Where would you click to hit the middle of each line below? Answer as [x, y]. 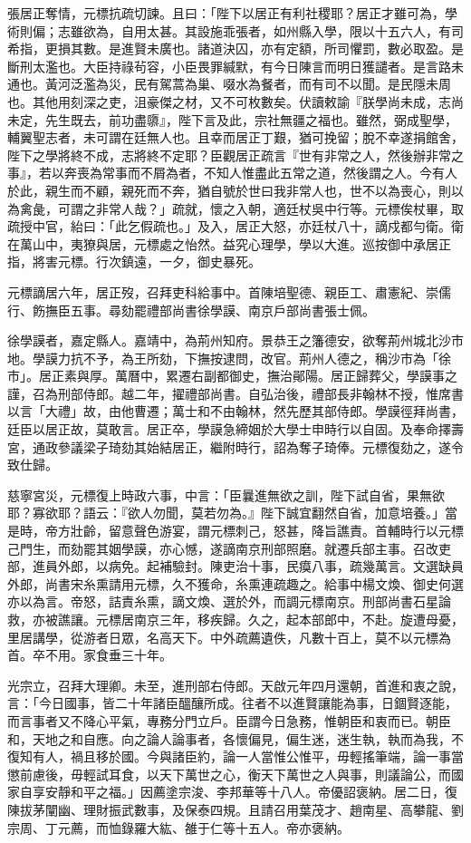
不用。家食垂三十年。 [108, 655]
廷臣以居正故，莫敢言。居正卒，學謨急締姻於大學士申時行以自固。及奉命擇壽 [235, 429]
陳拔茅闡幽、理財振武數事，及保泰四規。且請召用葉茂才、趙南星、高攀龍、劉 [235, 809]
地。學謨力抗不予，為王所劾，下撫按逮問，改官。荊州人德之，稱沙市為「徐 [229, 358]
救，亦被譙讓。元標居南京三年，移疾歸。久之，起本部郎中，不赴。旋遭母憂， [235, 619]
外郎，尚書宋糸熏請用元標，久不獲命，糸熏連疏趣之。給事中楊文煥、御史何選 [235, 583]
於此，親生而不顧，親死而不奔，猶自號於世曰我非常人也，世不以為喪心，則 [229, 190]
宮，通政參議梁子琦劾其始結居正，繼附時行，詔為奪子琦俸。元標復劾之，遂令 [235, 446]
